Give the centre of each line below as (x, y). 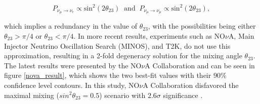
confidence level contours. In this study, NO (72, 85)
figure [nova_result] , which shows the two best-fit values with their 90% (115, 75)
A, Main (241, 35)
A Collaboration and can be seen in (200, 65)
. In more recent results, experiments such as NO (149, 35)
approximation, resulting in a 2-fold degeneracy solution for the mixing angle (123, 56)
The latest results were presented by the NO (73, 65)
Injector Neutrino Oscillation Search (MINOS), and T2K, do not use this (117, 45)
